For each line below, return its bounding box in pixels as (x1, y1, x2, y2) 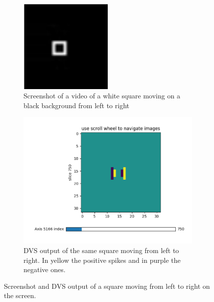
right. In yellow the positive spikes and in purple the (24, 255, 181, 265)
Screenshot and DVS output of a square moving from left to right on (4, 280, 210, 291)
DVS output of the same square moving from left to (24, 245, 179, 255)
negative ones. (24, 264, 66, 275)
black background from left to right (24, 100, 129, 110)
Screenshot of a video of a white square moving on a (24, 91, 180, 101)
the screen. (4, 290, 36, 301)
